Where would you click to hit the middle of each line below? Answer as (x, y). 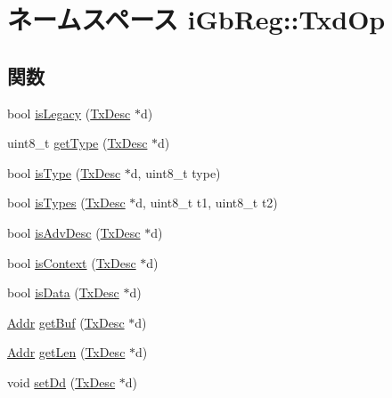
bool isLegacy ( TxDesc (69, 113)
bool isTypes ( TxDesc (66, 203)
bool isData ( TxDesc (63, 292)
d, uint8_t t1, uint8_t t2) (207, 203)
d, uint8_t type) (176, 172)
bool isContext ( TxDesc (72, 262)
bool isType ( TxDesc (64, 172)
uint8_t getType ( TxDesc (78, 143)
